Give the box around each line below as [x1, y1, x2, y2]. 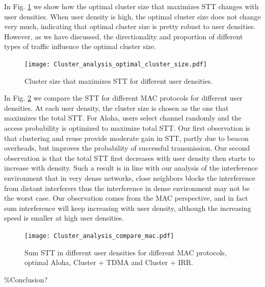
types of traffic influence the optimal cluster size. [4, 41, 156, 52]
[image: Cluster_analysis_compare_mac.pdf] [24, 232, 174, 240]
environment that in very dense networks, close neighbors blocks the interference [4, 172, 255, 183]
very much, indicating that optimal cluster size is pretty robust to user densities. [4, 21, 256, 32]
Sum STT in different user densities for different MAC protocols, [24, 247, 227, 257]
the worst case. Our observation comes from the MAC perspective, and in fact [4, 193, 248, 203]
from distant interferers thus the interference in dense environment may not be [4, 182, 250, 193]
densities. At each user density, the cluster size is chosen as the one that [4, 102, 229, 113]
